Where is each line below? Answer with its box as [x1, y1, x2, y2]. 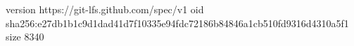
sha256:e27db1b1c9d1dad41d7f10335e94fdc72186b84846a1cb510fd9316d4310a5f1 [6, 15, 349, 30]
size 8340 [6, 29, 44, 44]
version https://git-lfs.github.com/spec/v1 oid [6, 2, 204, 16]
